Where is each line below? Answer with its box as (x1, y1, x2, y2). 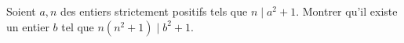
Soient (6, 3, 36, 19)
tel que (61, 18, 94, 34)
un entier (6, 18, 49, 34)
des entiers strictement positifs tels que (60, 3, 248, 19)
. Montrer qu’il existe (296, 3, 398, 19)
